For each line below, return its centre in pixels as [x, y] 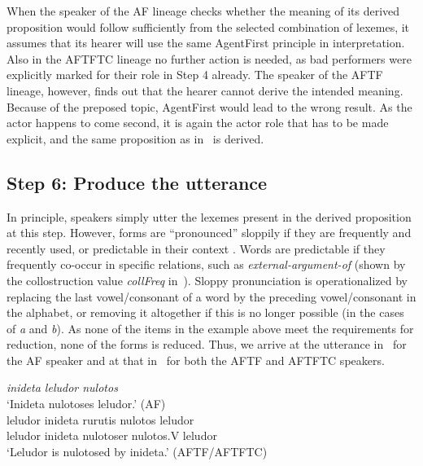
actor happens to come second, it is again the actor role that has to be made [198, 123]
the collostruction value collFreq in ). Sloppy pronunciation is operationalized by [207, 280]
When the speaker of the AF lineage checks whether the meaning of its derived [203, 11]
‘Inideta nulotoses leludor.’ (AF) [86, 404]
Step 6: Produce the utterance [137, 182]
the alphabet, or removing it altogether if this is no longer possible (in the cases [205, 312]
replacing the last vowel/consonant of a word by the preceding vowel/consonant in [211, 296]
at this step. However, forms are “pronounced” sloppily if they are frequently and [209, 233]
